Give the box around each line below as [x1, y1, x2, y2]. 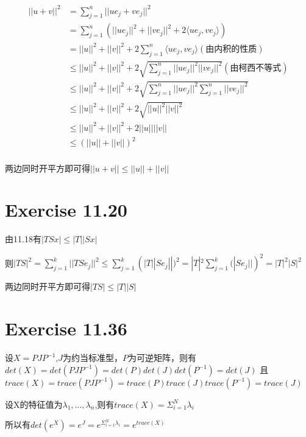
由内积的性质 [205, 44, 257, 54]
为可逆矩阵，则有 [128, 351, 197, 364]
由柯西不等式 [230, 63, 282, 72]
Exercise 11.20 [5, 197, 127, 222]
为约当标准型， [63, 351, 123, 364]
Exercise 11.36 [5, 316, 127, 341]
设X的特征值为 [5, 397, 63, 410]
